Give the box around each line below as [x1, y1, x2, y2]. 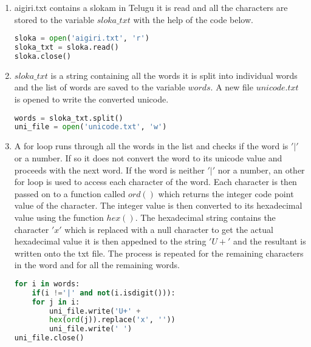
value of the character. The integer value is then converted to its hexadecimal [14, 199, 302, 212]
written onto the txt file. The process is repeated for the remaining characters [14, 246, 304, 259]
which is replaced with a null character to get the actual [64, 223, 273, 235]
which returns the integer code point [158, 187, 294, 200]
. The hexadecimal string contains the [135, 211, 276, 223]
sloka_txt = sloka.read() [14, 43, 119, 52]
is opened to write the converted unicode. [14, 93, 169, 105]
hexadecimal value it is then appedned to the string [14, 235, 207, 248]
